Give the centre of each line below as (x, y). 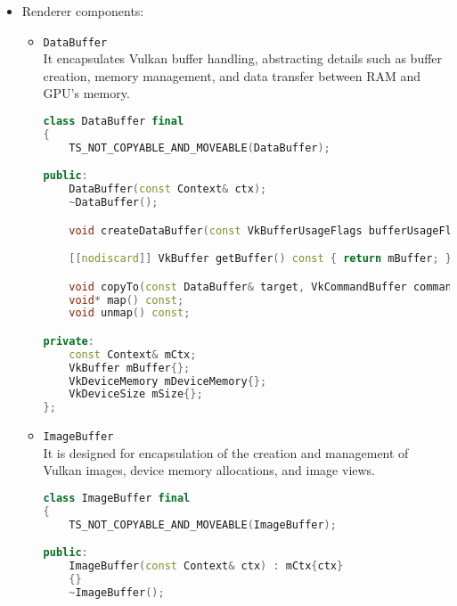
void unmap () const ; (130, 313)
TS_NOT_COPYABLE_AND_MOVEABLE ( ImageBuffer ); (203, 524)
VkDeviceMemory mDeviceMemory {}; (168, 381)
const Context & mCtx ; (133, 354)
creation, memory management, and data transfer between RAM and (232, 75)
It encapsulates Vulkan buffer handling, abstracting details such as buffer (243, 58)
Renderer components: (83, 11)
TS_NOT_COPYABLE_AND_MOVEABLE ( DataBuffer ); (200, 147)
